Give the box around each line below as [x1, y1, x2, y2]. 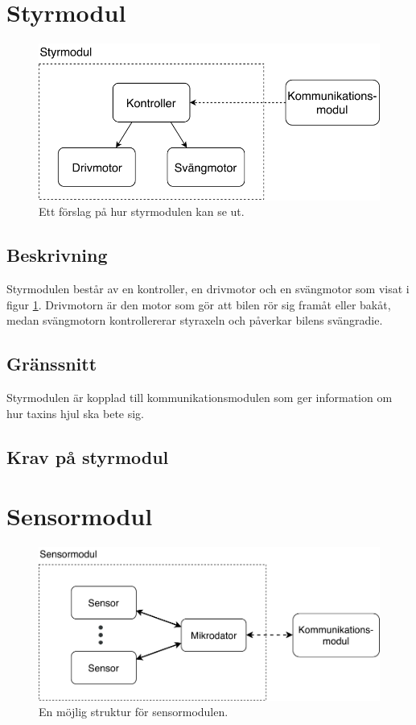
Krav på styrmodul [6, 444, 169, 469]
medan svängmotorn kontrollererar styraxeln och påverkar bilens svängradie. [6, 312, 383, 329]
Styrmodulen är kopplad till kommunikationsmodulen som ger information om [6, 388, 393, 405]
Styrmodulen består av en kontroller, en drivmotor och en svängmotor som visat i [6, 280, 410, 296]
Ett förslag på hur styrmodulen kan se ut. [39, 203, 245, 220]
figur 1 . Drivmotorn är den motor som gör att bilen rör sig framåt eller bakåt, [6, 296, 391, 313]
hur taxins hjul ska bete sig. [6, 404, 145, 421]
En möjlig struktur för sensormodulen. [39, 703, 229, 720]
